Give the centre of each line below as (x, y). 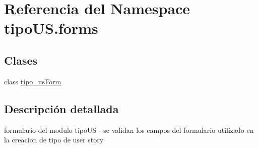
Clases (21, 60)
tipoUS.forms (51, 28)
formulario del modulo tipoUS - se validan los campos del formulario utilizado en (129, 130)
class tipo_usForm (33, 81)
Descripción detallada (61, 108)
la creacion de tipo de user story (54, 140)
